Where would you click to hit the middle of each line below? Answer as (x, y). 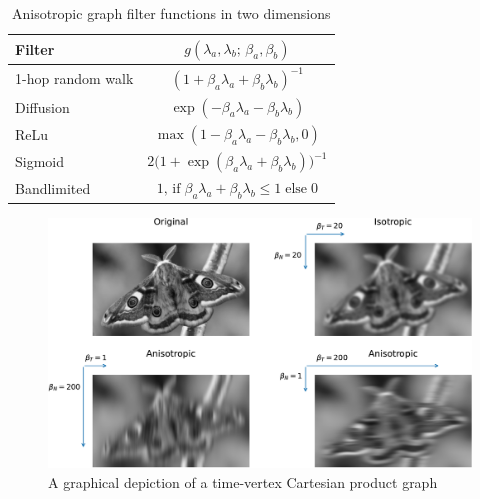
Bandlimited (53, 187)
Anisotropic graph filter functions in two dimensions (171, 13)
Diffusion (42, 106)
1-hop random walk (74, 78)
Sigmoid (40, 161)
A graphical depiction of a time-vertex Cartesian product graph (243, 481)
